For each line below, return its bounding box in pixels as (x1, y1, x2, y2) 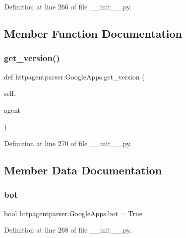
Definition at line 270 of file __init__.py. (4, 138, 132, 148)
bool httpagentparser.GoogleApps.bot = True (4, 208, 142, 218)
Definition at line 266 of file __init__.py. (4, 1, 132, 11)
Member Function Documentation (4, 25, 183, 41)
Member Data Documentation (4, 162, 162, 177)
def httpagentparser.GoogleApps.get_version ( (4, 71, 145, 81)
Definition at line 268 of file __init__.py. (4, 225, 132, 235)
